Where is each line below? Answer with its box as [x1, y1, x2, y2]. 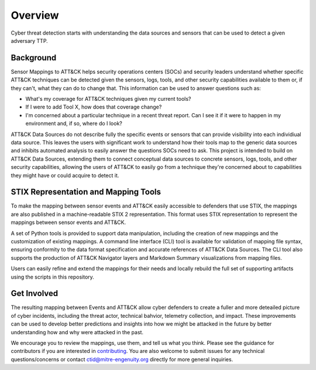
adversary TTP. [11, 37, 48, 44]
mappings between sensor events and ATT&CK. [11, 219, 126, 226]
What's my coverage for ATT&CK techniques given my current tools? [25, 96, 191, 103]
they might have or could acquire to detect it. [11, 172, 119, 179]
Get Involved [11, 288, 59, 298]
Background [11, 53, 57, 63]
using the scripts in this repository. [11, 273, 95, 280]
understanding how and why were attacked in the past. [11, 328, 143, 335]
